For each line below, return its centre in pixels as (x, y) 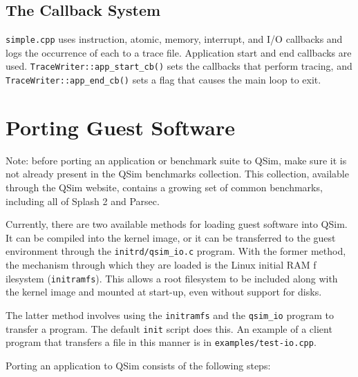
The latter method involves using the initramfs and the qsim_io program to (170, 315)
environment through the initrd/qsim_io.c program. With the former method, (176, 251)
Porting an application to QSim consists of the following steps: (138, 365)
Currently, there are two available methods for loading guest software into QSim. (177, 224)
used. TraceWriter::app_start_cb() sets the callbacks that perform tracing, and (179, 66)
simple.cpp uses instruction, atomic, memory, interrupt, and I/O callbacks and (174, 39)
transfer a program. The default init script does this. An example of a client (169, 328)
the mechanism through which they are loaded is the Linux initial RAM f (161, 265)
